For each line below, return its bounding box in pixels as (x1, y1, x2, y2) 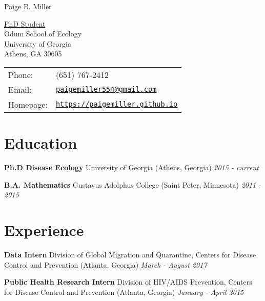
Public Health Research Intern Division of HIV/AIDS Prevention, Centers (4, 276, 252, 287)
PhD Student (4, 18, 46, 29)
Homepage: (8, 98, 48, 110)
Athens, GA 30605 (4, 48, 62, 59)
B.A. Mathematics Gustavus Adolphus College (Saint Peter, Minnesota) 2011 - (4, 179, 261, 190)
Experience (4, 219, 84, 240)
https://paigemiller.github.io (55, 100, 178, 109)
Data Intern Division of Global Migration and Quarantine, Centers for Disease (4, 249, 256, 259)
